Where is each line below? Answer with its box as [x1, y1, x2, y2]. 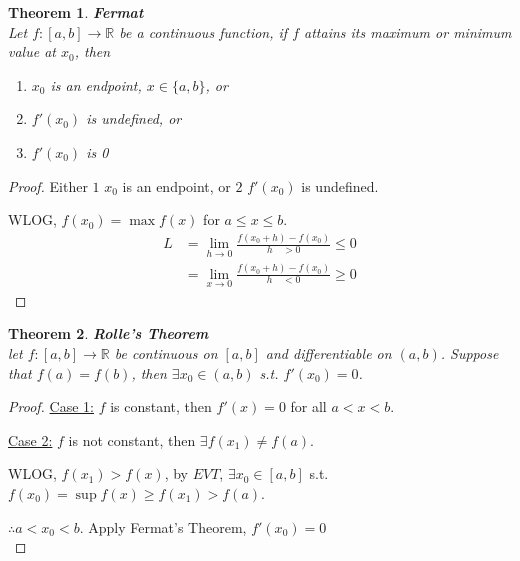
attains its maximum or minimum [304, 21, 512, 42]
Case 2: [8, 429, 53, 450]
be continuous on [114, 343, 218, 364]
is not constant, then [68, 429, 196, 450]
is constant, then [110, 396, 212, 417]
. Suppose [440, 343, 499, 364]
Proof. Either [8, 175, 88, 196]
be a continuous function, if [119, 21, 288, 42]
